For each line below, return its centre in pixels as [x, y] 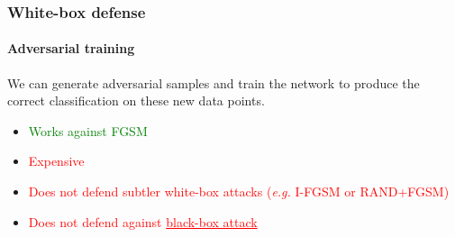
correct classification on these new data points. [136, 100]
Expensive [56, 161]
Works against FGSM [88, 130]
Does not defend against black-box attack [143, 221]
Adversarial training [71, 48]
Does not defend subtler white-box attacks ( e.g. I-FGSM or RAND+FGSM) [239, 191]
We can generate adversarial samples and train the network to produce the [214, 82]
